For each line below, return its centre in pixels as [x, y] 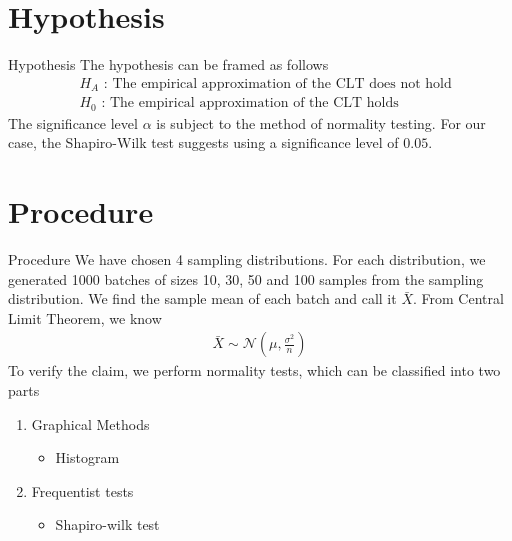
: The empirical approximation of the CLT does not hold [277, 83]
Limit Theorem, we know [85, 317]
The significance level [73, 122]
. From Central [458, 298]
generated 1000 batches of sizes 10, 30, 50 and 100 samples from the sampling [246, 278]
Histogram [87, 457]
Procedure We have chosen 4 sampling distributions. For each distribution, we [247, 259]
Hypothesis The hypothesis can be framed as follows [168, 64]
